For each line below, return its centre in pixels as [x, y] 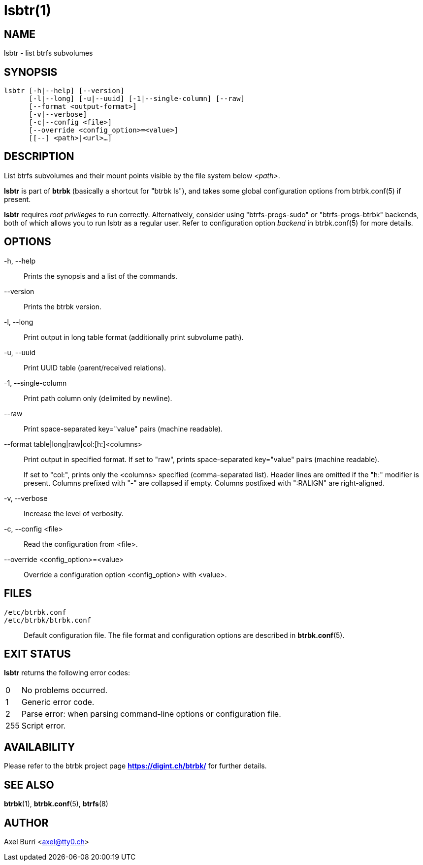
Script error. [44, 726]
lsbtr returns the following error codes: [67, 673]
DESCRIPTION [39, 157]
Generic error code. [58, 702]
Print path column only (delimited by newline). [98, 398]
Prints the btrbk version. [63, 306]
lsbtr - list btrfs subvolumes [49, 53]
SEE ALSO [29, 785]
